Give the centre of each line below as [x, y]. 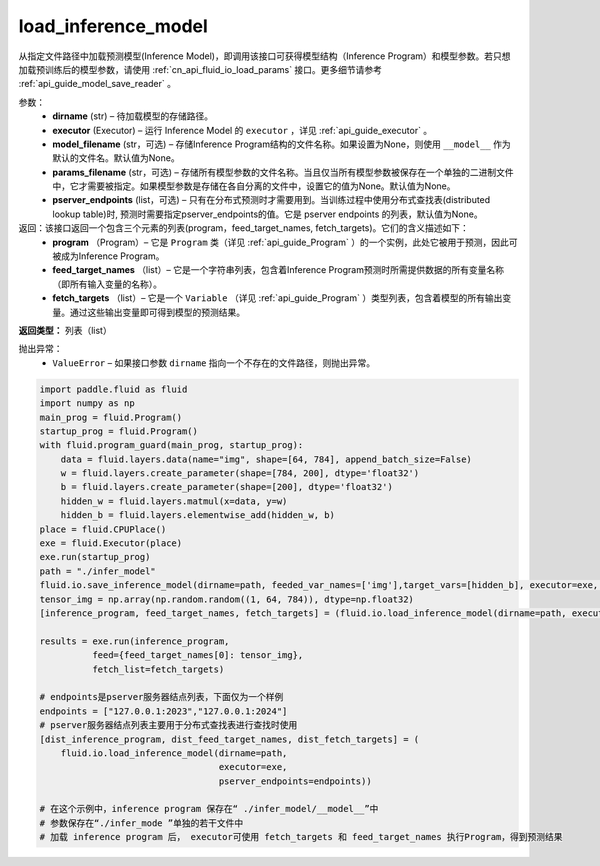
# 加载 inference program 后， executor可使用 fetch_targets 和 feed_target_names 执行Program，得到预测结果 [301, 837]
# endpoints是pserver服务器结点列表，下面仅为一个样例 [161, 697]
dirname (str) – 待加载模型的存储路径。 [133, 116]
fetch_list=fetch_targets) [158, 669]
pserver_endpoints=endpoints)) [295, 781]
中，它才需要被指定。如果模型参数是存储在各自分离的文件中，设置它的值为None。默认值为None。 [254, 186]
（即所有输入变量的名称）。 [107, 284]
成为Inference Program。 [112, 256]
